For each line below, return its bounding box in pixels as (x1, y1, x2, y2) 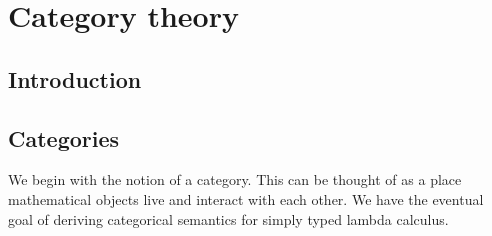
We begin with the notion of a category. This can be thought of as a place (8, 169, 462, 190)
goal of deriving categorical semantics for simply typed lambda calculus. (8, 208, 449, 229)
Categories (8, 122, 120, 153)
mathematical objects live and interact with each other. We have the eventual (8, 188, 484, 209)
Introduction (8, 63, 142, 94)
